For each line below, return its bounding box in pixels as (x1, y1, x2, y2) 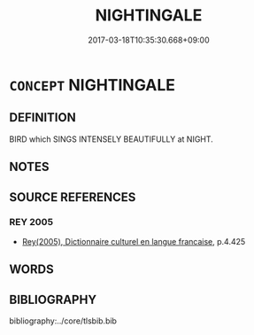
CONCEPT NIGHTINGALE (9, 74, 175, 95)
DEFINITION (9, 110, 77, 125)
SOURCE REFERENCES (9, 190, 136, 205)
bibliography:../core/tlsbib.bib (9, 316, 118, 326)
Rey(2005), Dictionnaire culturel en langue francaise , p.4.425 (21, 236, 246, 246)
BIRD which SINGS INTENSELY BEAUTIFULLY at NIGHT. (9, 134, 214, 144)
